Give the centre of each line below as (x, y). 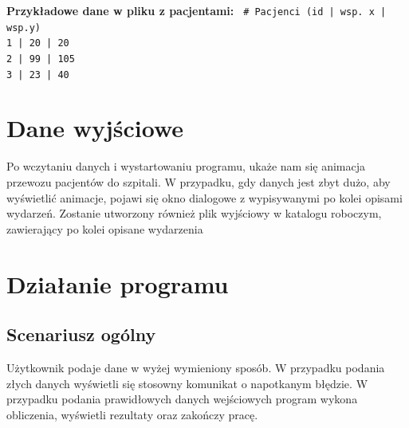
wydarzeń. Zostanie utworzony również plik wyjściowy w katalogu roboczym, (194, 213)
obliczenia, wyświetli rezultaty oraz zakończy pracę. (132, 414)
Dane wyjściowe (95, 128)
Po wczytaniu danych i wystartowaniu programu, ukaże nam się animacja (186, 166)
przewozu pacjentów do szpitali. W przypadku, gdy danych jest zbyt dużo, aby (199, 182)
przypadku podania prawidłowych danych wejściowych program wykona (182, 399)
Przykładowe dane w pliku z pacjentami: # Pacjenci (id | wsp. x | (197, 10)
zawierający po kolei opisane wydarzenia (105, 228)
